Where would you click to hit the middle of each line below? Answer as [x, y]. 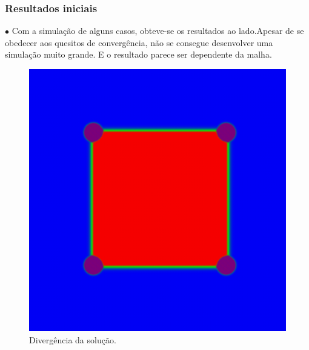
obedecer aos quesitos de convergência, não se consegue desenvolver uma [139, 42]
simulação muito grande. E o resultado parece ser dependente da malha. [138, 54]
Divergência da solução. [73, 339]
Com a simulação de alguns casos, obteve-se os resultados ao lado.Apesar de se [158, 31]
